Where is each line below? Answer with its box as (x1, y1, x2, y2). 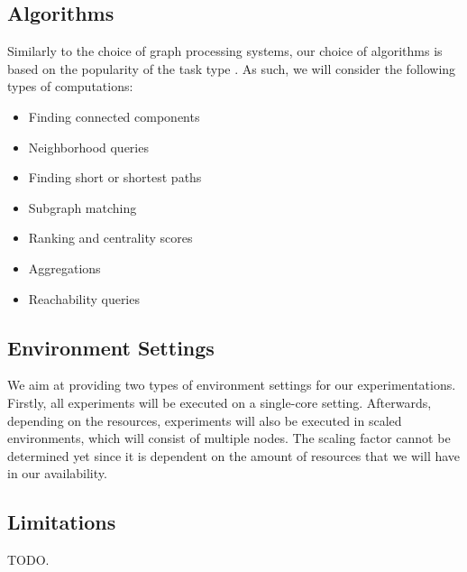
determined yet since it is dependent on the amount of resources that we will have (7, 446, 461, 465)
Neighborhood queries (28, 137, 149, 156)
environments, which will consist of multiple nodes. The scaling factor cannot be (7, 429, 451, 447)
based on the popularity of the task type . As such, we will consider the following (7, 59, 456, 78)
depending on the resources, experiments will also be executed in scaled (7, 411, 402, 429)
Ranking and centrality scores (28, 228, 193, 247)
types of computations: (7, 77, 133, 96)
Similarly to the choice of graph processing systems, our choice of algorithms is (7, 42, 443, 60)
